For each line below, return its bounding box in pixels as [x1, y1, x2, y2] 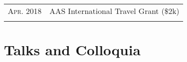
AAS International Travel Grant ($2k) [49, 5, 180, 16]
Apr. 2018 [8, 5, 42, 16]
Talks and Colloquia [4, 40, 141, 60]
